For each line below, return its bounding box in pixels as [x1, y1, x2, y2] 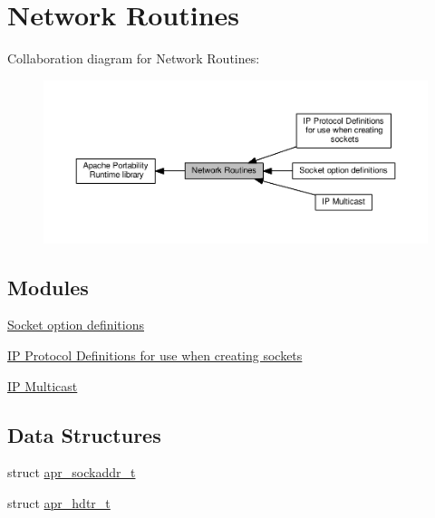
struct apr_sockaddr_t [7, 463, 136, 482]
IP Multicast [7, 376, 78, 395]
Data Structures [7, 420, 161, 448]
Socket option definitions [7, 315, 144, 334]
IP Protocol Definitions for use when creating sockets [7, 346, 303, 365]
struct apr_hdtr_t [7, 494, 111, 513]
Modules [7, 273, 89, 301]
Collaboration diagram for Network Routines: [7, 49, 260, 68]
